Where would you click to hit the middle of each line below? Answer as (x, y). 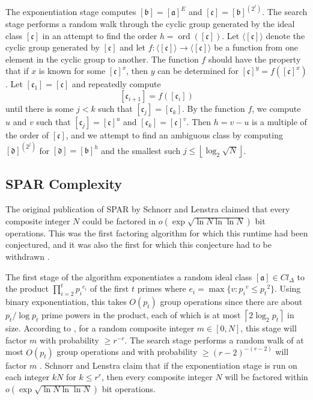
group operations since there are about (231, 302)
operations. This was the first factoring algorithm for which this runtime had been (157, 232)
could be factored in (119, 220)
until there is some (40, 108)
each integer (28, 377)
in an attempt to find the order (100, 35)
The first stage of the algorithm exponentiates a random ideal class (129, 276)
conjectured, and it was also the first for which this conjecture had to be (139, 245)
